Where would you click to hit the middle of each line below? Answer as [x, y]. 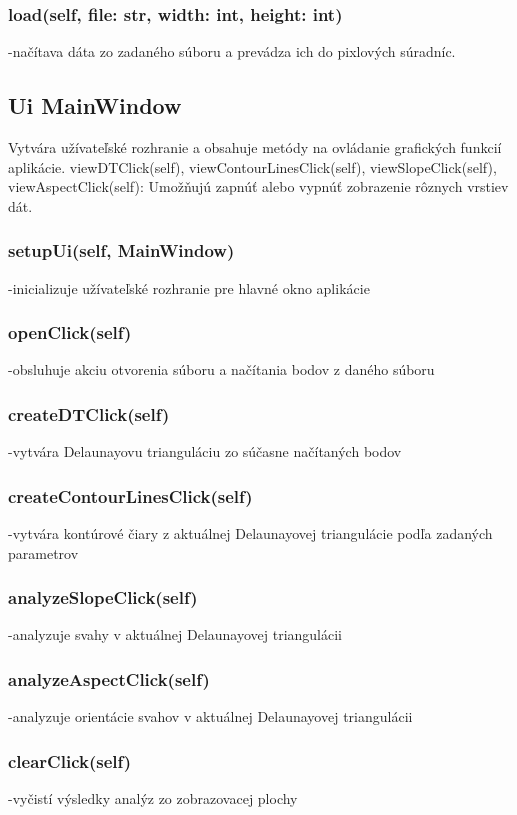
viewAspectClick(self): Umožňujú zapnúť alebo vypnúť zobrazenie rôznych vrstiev [258, 186]
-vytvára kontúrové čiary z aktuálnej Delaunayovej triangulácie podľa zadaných [250, 533]
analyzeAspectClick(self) [109, 678]
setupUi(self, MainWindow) [121, 250]
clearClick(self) [70, 760]
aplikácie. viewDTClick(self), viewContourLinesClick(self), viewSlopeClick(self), [252, 166]
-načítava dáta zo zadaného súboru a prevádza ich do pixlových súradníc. [232, 51]
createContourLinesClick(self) [130, 495]
